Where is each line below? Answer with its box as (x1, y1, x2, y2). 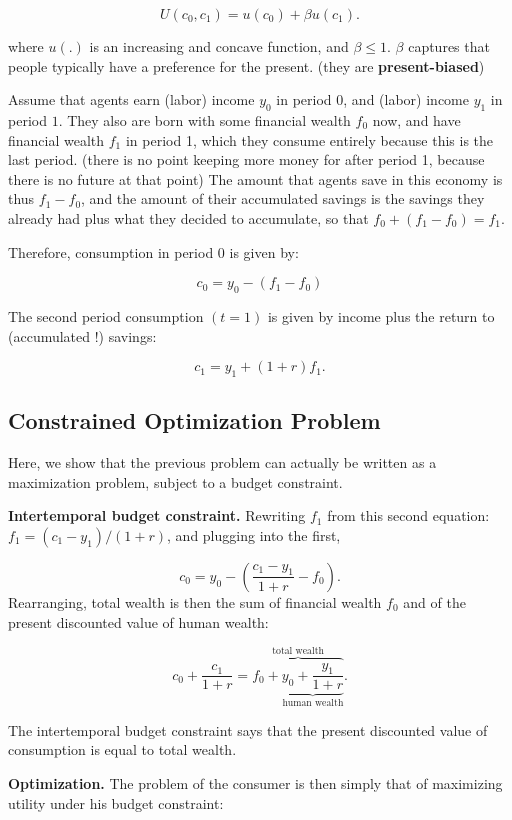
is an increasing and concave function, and (89, 36, 349, 56)
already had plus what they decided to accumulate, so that (8, 207, 369, 228)
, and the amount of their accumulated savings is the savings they (81, 188, 485, 209)
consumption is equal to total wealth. (8, 739, 237, 760)
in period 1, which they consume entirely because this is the (125, 129, 494, 150)
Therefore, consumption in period (8, 241, 214, 262)
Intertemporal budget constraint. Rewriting (8, 505, 306, 526)
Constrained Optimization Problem (8, 405, 381, 436)
